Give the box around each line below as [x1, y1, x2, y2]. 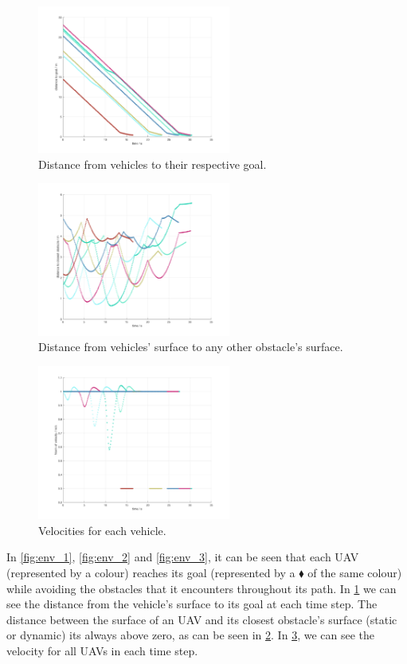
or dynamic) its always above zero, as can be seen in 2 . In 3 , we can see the [6, 627, 374, 643]
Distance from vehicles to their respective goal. [38, 155, 267, 172]
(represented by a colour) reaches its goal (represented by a [6, 564, 295, 580]
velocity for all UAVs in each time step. [6, 642, 198, 658]
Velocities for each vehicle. [38, 521, 166, 538]
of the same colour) [307, 564, 402, 580]
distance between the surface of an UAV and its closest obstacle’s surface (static [6, 611, 397, 627]
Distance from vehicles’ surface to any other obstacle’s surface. [38, 338, 343, 355]
